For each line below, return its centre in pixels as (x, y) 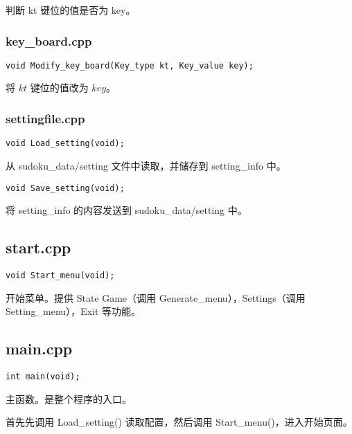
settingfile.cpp (45, 118)
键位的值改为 (59, 88)
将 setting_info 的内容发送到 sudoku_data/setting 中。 (126, 210)
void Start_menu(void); (60, 275)
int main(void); (43, 377)
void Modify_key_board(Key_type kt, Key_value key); (130, 65)
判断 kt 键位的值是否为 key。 (71, 10)
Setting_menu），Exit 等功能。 (73, 311)
